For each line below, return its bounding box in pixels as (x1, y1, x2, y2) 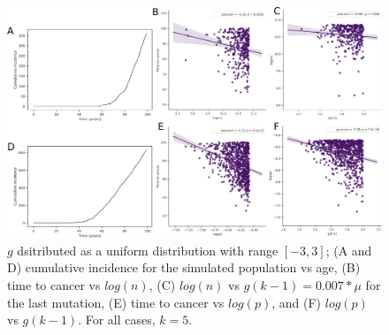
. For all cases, (78, 310, 156, 329)
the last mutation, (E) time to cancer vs (7, 293, 225, 311)
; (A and (325, 240, 372, 259)
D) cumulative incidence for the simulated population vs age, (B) (7, 258, 361, 277)
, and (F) (271, 293, 322, 311)
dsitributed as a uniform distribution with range (17, 240, 278, 259)
